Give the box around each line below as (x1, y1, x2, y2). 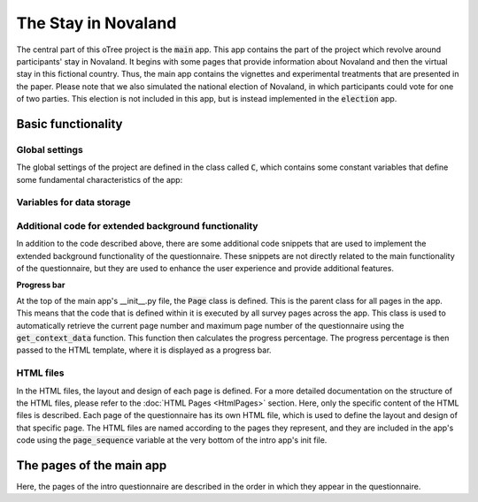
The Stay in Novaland (16, 13, 177, 33)
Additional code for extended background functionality (16, 219, 258, 232)
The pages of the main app (16, 458, 167, 473)
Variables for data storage (16, 196, 131, 209)
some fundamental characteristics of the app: (16, 174, 183, 185)
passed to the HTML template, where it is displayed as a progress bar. (16, 345, 272, 355)
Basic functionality (16, 116, 123, 132)
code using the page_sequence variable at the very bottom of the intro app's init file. (16, 435, 328, 445)
